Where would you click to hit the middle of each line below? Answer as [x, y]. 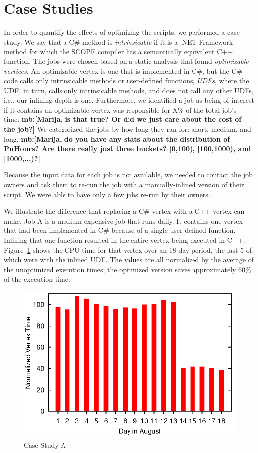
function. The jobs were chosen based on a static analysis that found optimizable [126, 61]
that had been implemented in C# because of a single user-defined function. [120, 230]
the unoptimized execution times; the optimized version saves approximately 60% [128, 269]
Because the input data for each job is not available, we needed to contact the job [128, 175]
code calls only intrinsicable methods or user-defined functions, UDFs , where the [127, 81]
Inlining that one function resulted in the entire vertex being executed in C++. [125, 240]
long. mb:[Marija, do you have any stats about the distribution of [117, 139]
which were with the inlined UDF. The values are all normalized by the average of [129, 259]
